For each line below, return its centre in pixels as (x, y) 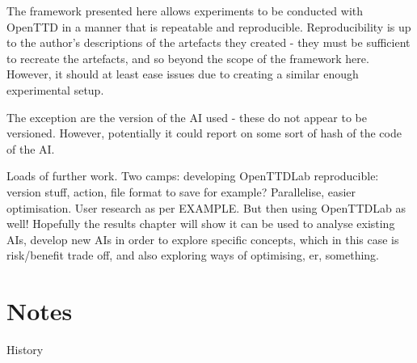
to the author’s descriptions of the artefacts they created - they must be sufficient (208, 42)
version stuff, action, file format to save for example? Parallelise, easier (181, 191)
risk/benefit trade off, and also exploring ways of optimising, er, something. (193, 255)
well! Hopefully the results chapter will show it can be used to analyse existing (201, 224)
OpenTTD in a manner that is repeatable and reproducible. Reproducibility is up (209, 26)
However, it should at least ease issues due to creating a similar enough (183, 74)
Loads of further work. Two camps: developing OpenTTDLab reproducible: (193, 176)
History (25, 350)
